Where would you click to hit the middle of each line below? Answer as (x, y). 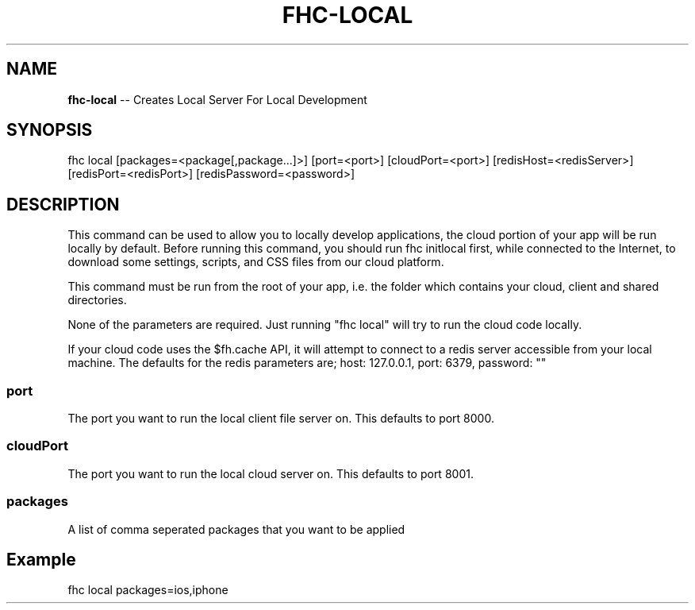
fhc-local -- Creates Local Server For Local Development (217, 99)
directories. (97, 300)
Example (41, 559)
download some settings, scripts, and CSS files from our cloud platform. (256, 262)
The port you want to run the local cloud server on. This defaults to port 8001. (271, 473)
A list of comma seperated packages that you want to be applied (236, 529)
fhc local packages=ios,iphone (148, 590)
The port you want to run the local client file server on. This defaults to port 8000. (281, 419)
